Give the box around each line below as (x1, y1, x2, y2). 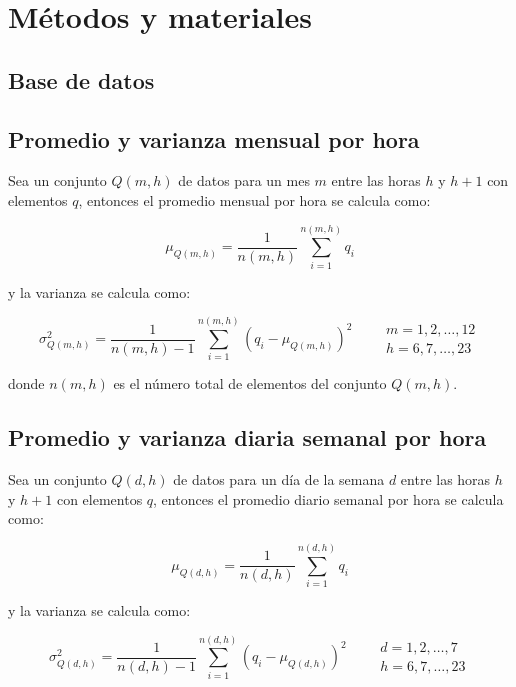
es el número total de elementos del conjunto (113, 373, 387, 394)
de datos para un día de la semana (173, 469, 385, 490)
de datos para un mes (178, 170, 310, 191)
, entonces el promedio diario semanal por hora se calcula (153, 488, 504, 509)
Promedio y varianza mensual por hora (8, 123, 420, 154)
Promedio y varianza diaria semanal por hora (8, 422, 487, 453)
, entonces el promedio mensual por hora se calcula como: (78, 189, 431, 210)
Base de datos (8, 64, 155, 95)
